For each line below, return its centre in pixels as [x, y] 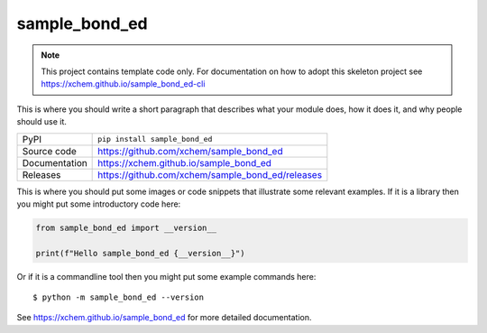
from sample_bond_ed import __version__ [126, 227]
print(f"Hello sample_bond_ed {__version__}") [140, 253]
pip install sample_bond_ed [155, 139]
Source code [49, 151]
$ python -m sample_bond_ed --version [119, 297]
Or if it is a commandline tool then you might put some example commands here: [166, 276]
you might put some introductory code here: [99, 204]
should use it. [42, 122]
